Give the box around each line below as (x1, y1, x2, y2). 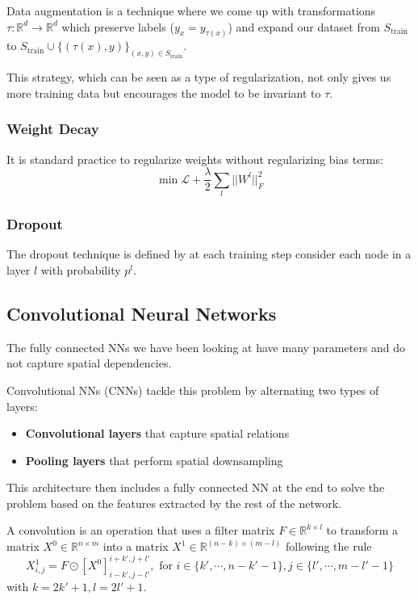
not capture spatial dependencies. (6, 355, 172, 371)
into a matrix (102, 538, 169, 555)
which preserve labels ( (61, 18, 174, 35)
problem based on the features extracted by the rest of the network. (6, 494, 341, 511)
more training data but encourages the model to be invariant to (6, 84, 321, 101)
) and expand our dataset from (228, 18, 380, 35)
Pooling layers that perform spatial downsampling (25, 451, 283, 468)
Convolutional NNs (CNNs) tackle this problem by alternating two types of (6, 381, 379, 398)
